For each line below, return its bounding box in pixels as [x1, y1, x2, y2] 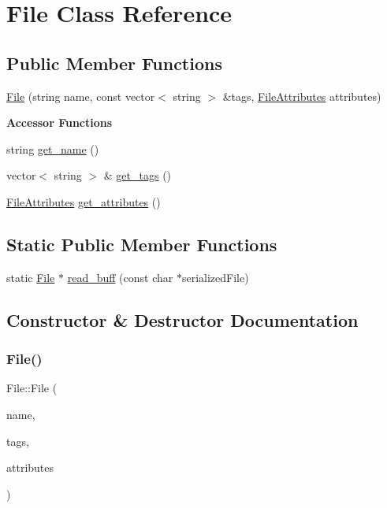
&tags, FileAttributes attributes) [222, 87, 381, 104]
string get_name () [6, 140, 99, 157]
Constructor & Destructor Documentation [6, 307, 359, 332]
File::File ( [6, 380, 58, 396]
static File [6, 269, 55, 285]
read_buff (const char [67, 269, 173, 285]
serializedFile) [181, 269, 249, 285]
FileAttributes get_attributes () [6, 193, 161, 210]
